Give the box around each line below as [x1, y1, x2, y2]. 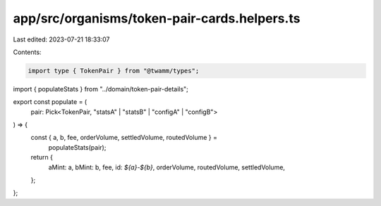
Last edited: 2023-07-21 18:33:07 [13, 35, 110, 44]
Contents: [13, 48, 42, 56]
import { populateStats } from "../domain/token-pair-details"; [13, 84, 188, 93]
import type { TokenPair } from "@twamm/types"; [28, 67, 200, 75]
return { [30, 153, 53, 162]
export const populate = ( [13, 98, 87, 106]
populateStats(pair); [48, 143, 107, 151]
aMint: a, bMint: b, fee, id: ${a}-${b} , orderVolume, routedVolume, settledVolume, [48, 162, 286, 172]
